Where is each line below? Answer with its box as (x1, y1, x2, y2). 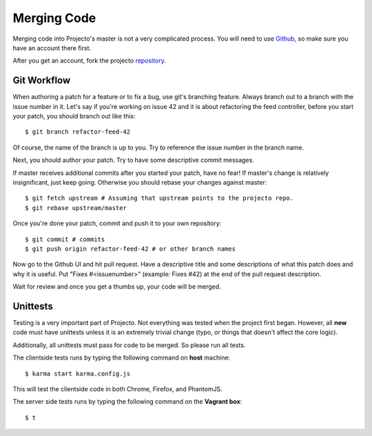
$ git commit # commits (25, 235, 105, 243)
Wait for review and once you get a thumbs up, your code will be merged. (12, 282, 222, 291)
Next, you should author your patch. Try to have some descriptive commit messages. (12, 156, 254, 165)
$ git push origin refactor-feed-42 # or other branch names (25, 245, 236, 253)
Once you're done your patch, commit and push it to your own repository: (12, 219, 222, 227)
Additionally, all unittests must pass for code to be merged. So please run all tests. (12, 341, 246, 349)
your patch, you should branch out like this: (12, 112, 136, 121)
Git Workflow (12, 74, 71, 86)
